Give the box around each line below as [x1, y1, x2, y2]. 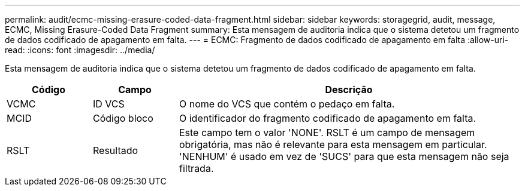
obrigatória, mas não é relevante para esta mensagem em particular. [179, 138, 487, 150]
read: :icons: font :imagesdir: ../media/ [5, 45, 155, 55]
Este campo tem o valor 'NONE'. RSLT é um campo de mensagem [179, 127, 475, 138]
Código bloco [92, 112, 153, 124]
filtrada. [179, 162, 214, 174]
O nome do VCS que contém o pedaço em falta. [179, 98, 395, 110]
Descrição [325, 84, 373, 95]
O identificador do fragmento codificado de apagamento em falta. [179, 112, 476, 124]
